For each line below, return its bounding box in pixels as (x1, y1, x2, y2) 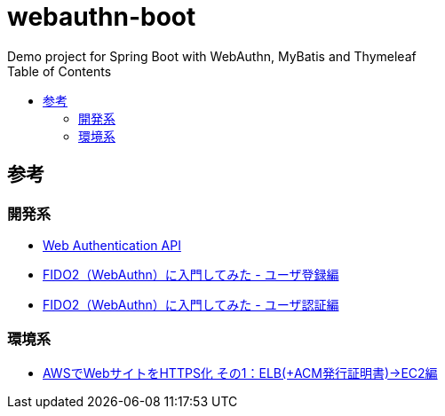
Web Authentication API (43, 237, 181, 253)
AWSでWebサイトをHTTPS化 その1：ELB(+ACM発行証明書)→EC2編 (43, 365, 438, 381)
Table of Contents (7, 63, 112, 79)
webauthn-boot (7, 2, 196, 32)
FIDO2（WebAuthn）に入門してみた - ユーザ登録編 (43, 266, 339, 282)
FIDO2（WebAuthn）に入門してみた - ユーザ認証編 (43, 296, 339, 312)
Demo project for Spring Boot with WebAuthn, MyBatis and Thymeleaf (7, 48, 417, 64)
